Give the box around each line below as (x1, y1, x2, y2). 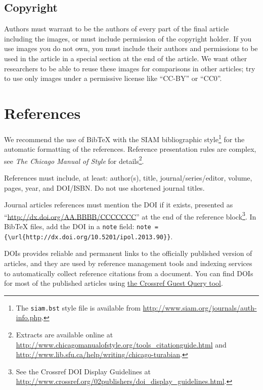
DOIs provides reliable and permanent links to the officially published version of (4, 248, 252, 258)
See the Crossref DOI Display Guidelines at (16, 366, 151, 376)
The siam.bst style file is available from (16, 302, 141, 313)
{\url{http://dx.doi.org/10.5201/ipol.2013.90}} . (4, 231, 173, 241)
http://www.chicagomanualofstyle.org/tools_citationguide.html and (16, 339, 227, 350)
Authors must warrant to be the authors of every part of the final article (4, 23, 229, 34)
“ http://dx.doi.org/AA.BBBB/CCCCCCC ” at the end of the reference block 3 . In (4, 209, 256, 222)
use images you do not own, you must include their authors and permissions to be (4, 43, 258, 54)
